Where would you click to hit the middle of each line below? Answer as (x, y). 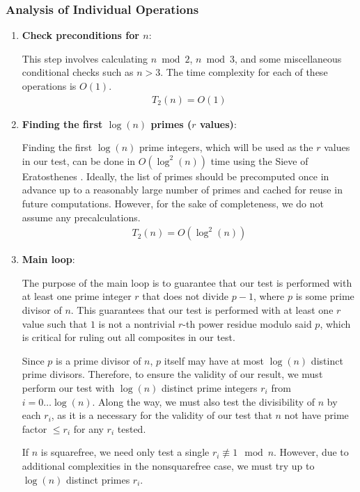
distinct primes (98, 479)
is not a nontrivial (137, 323)
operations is (49, 86)
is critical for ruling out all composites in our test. (128, 337)
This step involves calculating (85, 58)
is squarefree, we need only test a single (125, 452)
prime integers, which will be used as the (226, 147)
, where (269, 296)
